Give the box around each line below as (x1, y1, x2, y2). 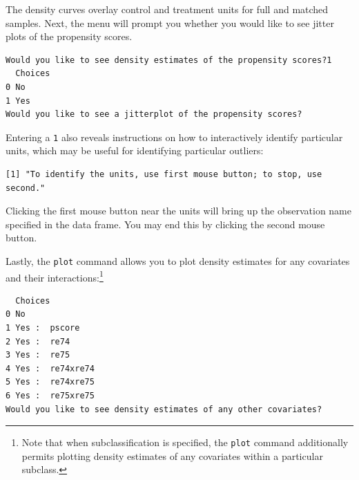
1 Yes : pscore (6, 323, 80, 333)
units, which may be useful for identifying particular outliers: (6, 143, 264, 158)
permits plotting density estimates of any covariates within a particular (21, 448, 323, 463)
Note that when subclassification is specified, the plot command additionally (21, 435, 349, 450)
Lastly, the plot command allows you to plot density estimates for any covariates (6, 253, 350, 268)
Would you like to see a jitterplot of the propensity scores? (6, 109, 302, 120)
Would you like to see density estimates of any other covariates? (6, 404, 322, 414)
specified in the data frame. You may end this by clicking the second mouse (6, 216, 325, 231)
